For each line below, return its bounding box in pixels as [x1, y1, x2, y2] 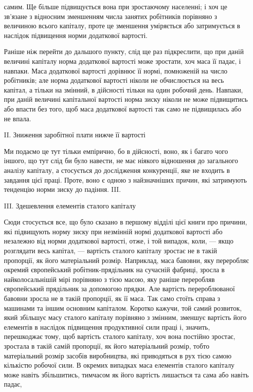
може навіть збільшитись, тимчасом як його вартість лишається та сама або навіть [4, 369, 249, 379]
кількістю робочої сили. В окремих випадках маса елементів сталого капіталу [4, 360, 235, 370]
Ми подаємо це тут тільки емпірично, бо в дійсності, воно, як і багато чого [4, 146, 228, 156]
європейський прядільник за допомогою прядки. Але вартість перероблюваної [4, 283, 235, 294]
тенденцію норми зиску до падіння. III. [4, 184, 121, 194]
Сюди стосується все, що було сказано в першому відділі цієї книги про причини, [4, 217, 247, 227]
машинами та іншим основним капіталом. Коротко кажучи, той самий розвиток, [4, 302, 242, 313]
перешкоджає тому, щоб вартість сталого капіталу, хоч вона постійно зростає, [4, 331, 235, 341]
